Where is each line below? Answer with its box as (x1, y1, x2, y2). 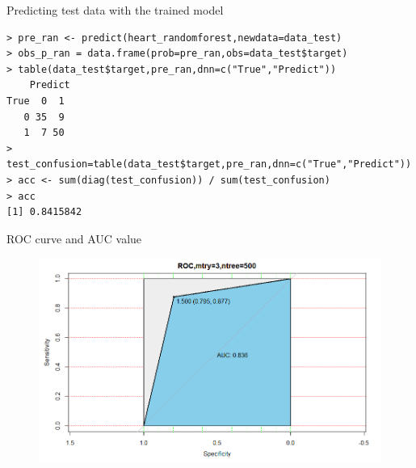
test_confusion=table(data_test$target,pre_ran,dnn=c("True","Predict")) (6, 158, 412, 171)
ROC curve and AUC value (6, 230, 142, 247)
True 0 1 (6, 95, 65, 107)
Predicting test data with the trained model (6, 2, 224, 18)
